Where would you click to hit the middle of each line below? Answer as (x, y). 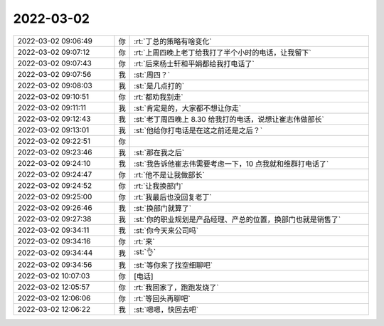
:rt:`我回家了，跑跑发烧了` (177, 287)
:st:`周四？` (152, 75)
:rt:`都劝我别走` (159, 97)
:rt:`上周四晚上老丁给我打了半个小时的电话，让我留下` (223, 52)
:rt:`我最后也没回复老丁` (173, 197)
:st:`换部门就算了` (163, 208)
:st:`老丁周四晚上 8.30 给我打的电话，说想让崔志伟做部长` (229, 119)
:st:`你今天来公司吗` (166, 230)
